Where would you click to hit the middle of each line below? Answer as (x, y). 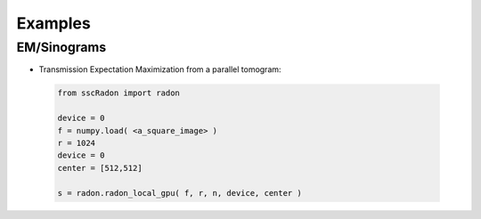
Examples (53, 23)
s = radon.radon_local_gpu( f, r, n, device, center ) (179, 193)
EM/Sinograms (61, 47)
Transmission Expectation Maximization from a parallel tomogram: (160, 69)
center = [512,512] (100, 168)
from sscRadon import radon (118, 93)
